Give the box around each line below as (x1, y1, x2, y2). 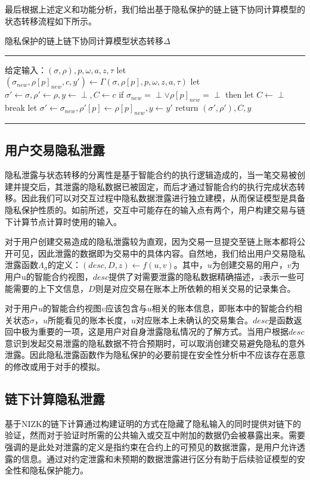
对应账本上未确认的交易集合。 (136, 313, 253, 326)
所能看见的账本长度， (48, 313, 132, 326)
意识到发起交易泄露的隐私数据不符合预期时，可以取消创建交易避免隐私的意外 (5, 336, 305, 349)
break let (5, 101, 38, 114)
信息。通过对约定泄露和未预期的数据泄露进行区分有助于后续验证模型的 (21, 452, 297, 465)
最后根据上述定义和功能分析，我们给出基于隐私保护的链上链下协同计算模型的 (5, 3, 305, 15)
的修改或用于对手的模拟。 (5, 360, 105, 373)
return (175, 101, 199, 114)
